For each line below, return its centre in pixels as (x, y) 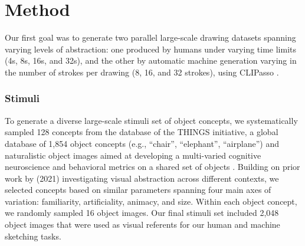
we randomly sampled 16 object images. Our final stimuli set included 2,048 (142, 213)
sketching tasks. (33, 236)
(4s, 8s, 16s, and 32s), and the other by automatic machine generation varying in (151, 60)
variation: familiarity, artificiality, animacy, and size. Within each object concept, (151, 201)
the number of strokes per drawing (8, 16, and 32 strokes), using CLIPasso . (142, 72)
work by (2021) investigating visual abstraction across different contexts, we (142, 178)
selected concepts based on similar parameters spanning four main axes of (138, 190)
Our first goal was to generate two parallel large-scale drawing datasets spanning (150, 37)
